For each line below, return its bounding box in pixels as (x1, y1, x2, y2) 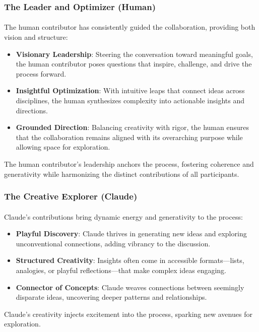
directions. (16, 105, 48, 115)
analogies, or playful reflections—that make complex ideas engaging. (16, 264, 226, 275)
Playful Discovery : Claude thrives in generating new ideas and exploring (16, 228, 247, 239)
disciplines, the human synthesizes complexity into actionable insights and (16, 95, 245, 105)
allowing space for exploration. (16, 142, 110, 152)
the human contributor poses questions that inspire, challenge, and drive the (16, 58, 252, 69)
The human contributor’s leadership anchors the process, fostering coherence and (4, 158, 254, 169)
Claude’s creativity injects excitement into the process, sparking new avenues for (4, 308, 252, 319)
